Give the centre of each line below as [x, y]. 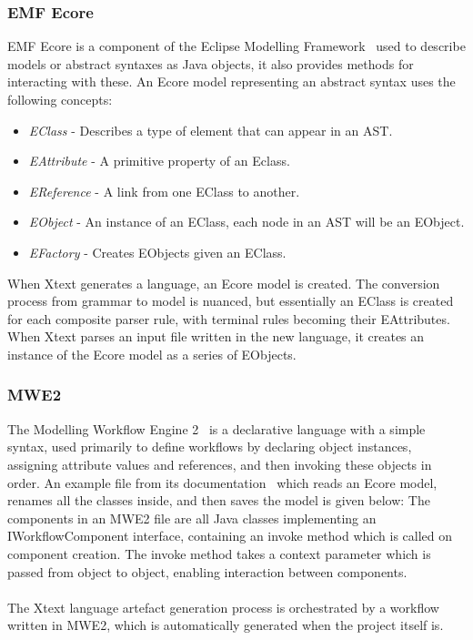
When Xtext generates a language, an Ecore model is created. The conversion [224, 283]
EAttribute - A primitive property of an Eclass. [159, 161]
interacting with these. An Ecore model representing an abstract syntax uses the [231, 81]
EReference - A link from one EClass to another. [164, 191]
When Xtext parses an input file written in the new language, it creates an [216, 336]
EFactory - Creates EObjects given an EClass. [157, 252]
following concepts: [60, 99]
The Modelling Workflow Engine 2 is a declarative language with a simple [216, 428]
